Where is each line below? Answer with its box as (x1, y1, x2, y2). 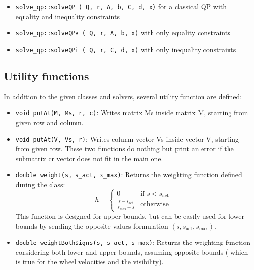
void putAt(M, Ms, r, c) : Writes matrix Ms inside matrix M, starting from (15, 108, 248, 118)
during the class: (15, 179, 65, 189)
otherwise (140, 201, 169, 208)
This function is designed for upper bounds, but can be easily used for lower (15, 211, 244, 221)
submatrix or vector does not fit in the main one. (15, 153, 163, 163)
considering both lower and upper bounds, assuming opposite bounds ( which (15, 246, 248, 257)
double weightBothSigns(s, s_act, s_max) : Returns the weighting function (15, 237, 251, 247)
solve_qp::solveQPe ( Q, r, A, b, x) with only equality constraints (15, 27, 230, 38)
